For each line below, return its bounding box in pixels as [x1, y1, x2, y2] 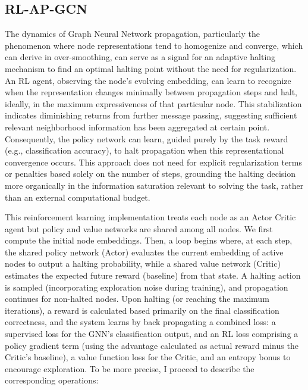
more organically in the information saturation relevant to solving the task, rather [5, 179, 304, 191]
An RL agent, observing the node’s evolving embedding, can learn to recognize [5, 74, 291, 86]
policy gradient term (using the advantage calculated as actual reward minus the [5, 339, 298, 351]
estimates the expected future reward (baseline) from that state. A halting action [5, 269, 301, 282]
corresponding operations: [5, 374, 99, 386]
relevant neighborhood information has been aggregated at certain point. [5, 120, 270, 133]
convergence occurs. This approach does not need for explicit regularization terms [5, 155, 302, 168]
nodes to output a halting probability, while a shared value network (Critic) [5, 257, 281, 270]
